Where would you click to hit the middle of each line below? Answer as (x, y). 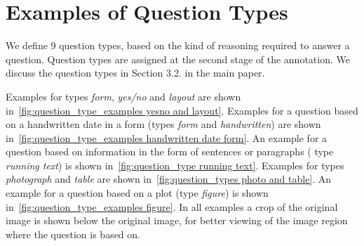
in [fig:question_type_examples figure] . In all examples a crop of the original (172, 206)
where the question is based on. (73, 234)
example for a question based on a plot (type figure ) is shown (137, 193)
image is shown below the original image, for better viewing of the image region (177, 220)
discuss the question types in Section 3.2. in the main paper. (135, 73)
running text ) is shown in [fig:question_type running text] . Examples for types (175, 165)
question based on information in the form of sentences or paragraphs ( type (170, 151)
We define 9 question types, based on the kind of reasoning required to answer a (178, 45)
